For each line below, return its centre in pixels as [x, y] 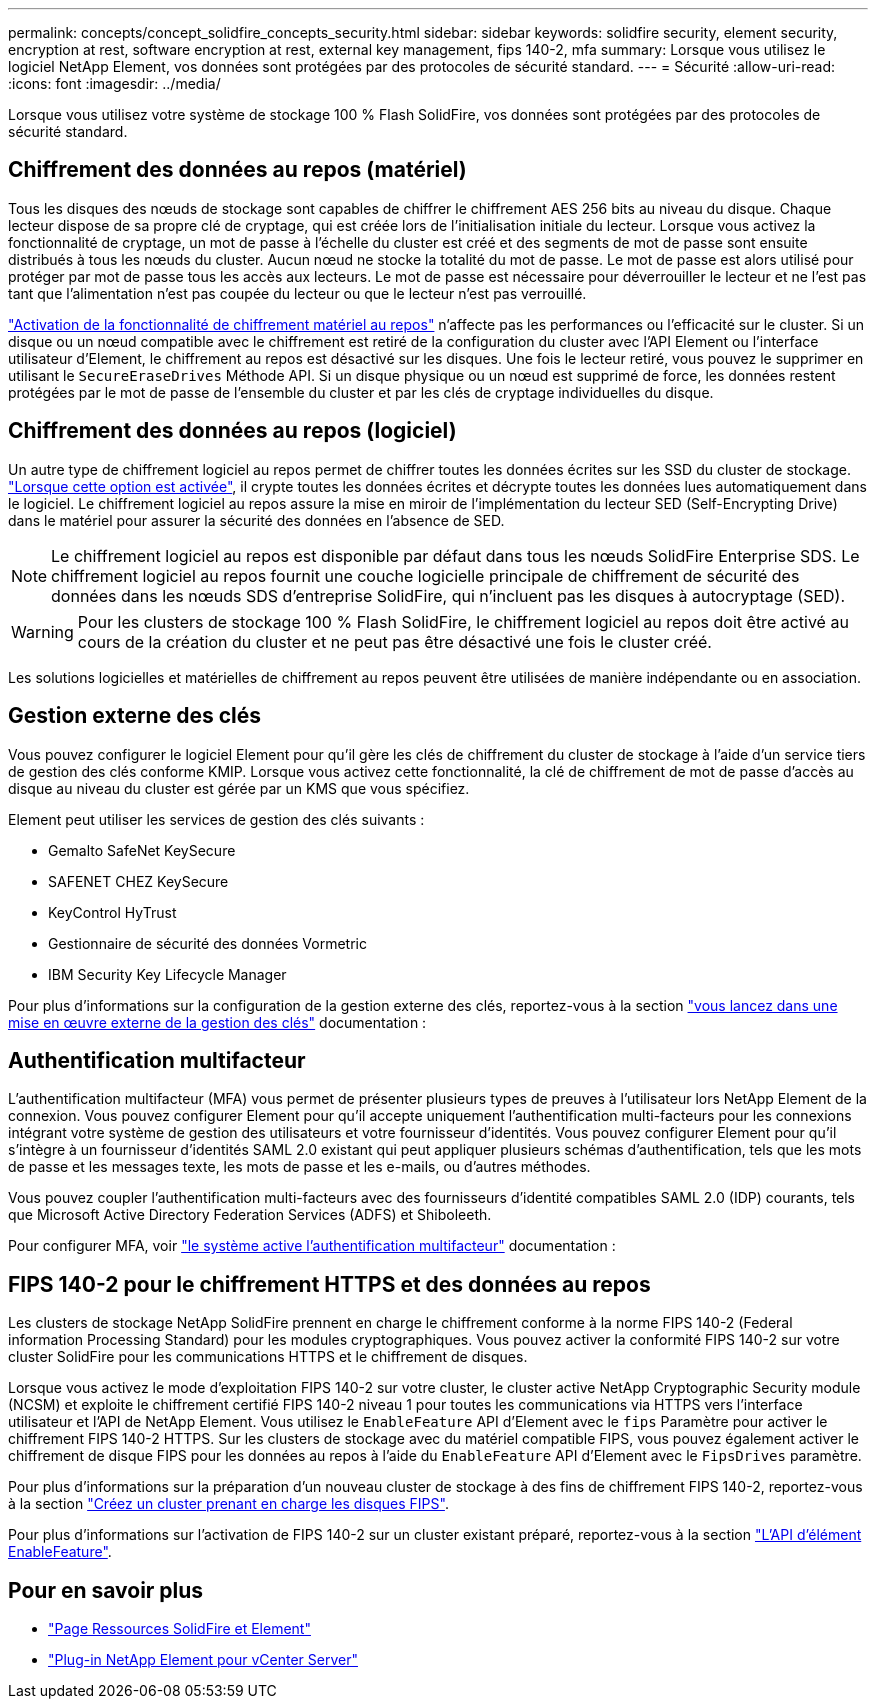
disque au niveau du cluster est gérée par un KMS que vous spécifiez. [239, 788]
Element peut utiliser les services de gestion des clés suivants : [216, 819]
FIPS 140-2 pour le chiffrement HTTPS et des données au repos [329, 1284]
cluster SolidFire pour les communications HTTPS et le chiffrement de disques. [268, 1357]
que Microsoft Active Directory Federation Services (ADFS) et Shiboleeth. [250, 1215]
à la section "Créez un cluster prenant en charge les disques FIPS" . [228, 1504]
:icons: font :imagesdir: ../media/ [114, 83]
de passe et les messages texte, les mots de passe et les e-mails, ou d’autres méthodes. [299, 1167]
